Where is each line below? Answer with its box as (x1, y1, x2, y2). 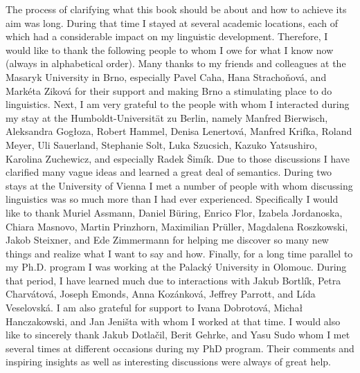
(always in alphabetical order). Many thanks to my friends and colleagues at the (6, 56, 346, 71)
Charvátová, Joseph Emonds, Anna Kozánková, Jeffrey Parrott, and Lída (6, 286, 316, 301)
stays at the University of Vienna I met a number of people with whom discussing (6, 178, 353, 192)
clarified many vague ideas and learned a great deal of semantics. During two (6, 165, 332, 179)
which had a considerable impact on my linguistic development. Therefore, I (6, 29, 328, 44)
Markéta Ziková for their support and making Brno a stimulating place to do (6, 83, 332, 98)
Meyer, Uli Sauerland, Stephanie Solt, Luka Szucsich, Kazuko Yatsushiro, (6, 137, 318, 152)
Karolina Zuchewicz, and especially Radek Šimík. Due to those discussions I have (6, 151, 350, 165)
